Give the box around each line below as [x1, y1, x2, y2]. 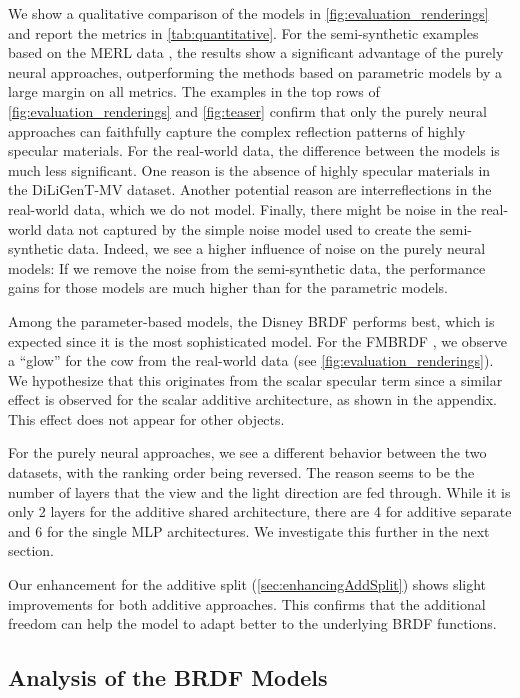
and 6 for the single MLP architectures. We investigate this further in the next [8, 520, 490, 541]
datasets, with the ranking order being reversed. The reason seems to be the [8, 462, 475, 483]
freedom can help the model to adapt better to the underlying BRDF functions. [8, 613, 497, 634]
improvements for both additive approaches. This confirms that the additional [8, 593, 486, 614]
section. [8, 540, 54, 561]
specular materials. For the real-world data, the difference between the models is [8, 140, 500, 161]
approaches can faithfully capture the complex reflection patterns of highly [8, 120, 466, 141]
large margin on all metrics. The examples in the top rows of [8, 81, 380, 102]
